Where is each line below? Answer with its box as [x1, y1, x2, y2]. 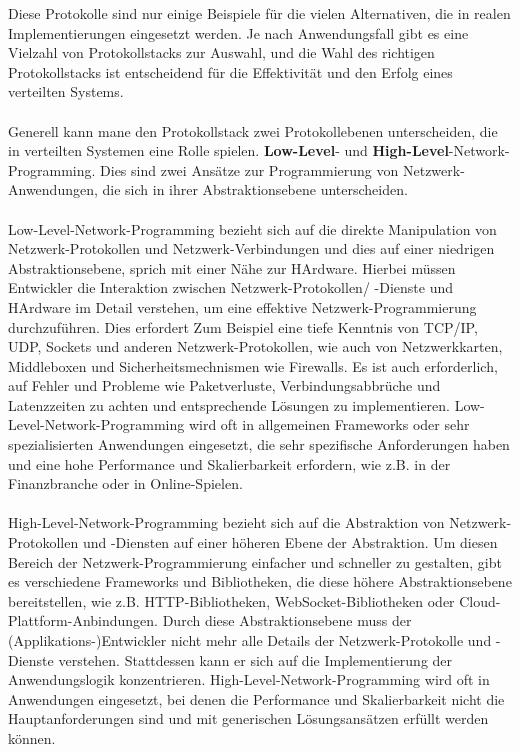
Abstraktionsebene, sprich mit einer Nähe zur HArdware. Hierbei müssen [8, 257, 456, 278]
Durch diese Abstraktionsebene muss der [162, 610, 412, 631]
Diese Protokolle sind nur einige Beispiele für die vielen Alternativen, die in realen [8, 3, 511, 23]
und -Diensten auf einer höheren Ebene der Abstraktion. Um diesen [82, 532, 498, 553]
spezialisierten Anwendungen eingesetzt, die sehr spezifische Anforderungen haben [8, 434, 510, 455]
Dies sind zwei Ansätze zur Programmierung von [100, 159, 399, 180]
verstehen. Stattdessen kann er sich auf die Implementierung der [58, 649, 453, 670]
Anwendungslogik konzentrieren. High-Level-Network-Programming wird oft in [8, 669, 490, 690]
